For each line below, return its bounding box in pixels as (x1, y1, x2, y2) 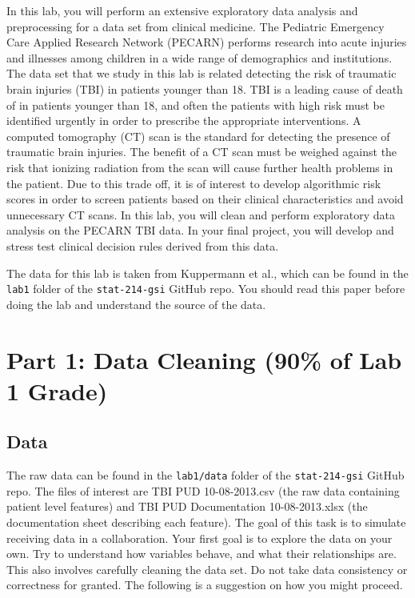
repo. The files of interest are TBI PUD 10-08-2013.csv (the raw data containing (6, 482, 400, 499)
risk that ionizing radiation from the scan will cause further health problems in (6, 159, 393, 175)
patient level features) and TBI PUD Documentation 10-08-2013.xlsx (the (6, 498, 368, 515)
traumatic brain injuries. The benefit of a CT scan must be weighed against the (6, 143, 397, 160)
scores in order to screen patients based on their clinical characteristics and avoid (6, 191, 404, 207)
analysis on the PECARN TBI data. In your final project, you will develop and (6, 222, 394, 239)
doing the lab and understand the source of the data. (6, 295, 266, 312)
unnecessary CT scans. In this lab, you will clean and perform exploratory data (6, 206, 395, 223)
